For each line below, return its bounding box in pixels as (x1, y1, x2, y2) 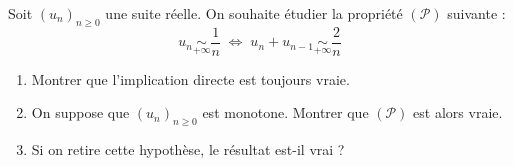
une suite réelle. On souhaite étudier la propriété (105, 3, 403, 23)
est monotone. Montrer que (202, 102, 369, 123)
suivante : (447, 3, 506, 23)
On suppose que (31, 102, 130, 123)
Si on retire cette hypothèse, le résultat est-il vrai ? (31, 139, 345, 160)
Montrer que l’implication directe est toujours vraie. (31, 68, 350, 89)
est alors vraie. (413, 102, 503, 123)
